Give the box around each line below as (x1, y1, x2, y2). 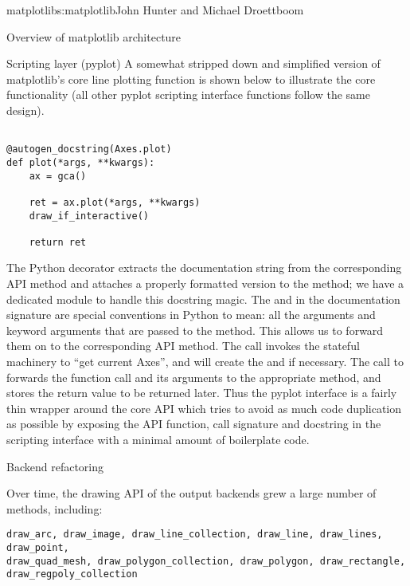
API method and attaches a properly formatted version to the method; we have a (6, 275, 404, 292)
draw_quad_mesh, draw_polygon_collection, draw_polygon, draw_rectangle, (6, 555, 406, 567)
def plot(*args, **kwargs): (6, 156, 155, 168)
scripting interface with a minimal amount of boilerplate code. (6, 431, 310, 447)
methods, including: (6, 500, 103, 517)
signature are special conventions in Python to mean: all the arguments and (6, 306, 376, 323)
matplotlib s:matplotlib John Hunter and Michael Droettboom (6, 2, 304, 18)
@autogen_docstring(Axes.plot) (6, 144, 172, 155)
